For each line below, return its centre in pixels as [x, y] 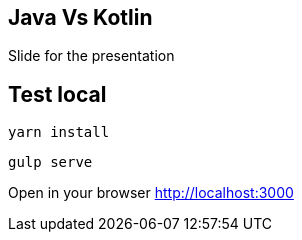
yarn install [59, 132]
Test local [57, 94]
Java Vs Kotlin [80, 17]
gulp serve [50, 162]
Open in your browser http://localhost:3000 [151, 193]
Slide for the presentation [91, 56]
